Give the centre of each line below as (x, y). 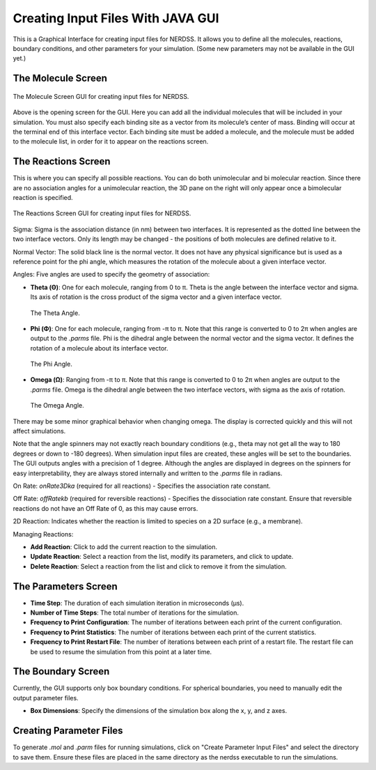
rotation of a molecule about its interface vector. (99, 348)
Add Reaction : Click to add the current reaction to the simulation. (124, 546)
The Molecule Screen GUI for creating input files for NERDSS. (101, 96)
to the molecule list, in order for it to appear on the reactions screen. (111, 141)
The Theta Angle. (55, 313)
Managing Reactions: (43, 534)
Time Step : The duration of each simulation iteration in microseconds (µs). (137, 603)
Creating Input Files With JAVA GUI (116, 18)
